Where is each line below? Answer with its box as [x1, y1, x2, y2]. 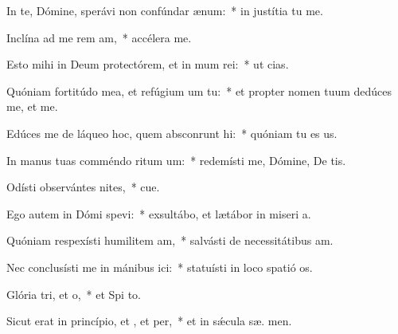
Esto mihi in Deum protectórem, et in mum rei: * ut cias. [6, 56, 289, 73]
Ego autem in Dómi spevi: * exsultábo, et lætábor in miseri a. [6, 205, 311, 222]
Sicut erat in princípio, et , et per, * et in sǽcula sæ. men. [6, 312, 292, 329]
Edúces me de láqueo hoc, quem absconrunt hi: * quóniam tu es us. [6, 124, 338, 141]
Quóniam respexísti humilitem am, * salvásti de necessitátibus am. [6, 232, 334, 249]
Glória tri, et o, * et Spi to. [6, 285, 141, 302]
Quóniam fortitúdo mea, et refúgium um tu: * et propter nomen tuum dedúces [6, 82, 392, 99]
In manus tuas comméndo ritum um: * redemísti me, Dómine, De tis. [6, 151, 346, 168]
